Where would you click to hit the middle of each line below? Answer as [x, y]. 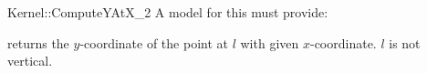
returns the [38, 42]
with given [270, 42]
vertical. [30, 61]
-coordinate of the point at [154, 42]
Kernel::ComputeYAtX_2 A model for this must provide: [168, 12]
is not [405, 42]
